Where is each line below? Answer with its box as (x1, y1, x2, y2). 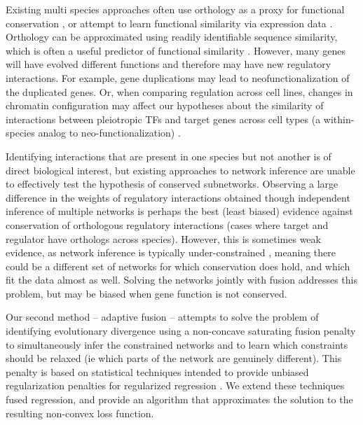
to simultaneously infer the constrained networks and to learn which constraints (6, 337, 348, 351)
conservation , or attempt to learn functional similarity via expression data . (6, 15, 333, 30)
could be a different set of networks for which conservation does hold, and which (6, 258, 350, 273)
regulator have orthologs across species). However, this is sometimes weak (6, 231, 321, 246)
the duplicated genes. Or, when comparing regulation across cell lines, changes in (6, 84, 353, 99)
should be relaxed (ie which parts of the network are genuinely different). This (6, 351, 342, 365)
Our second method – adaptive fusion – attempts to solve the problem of (6, 309, 319, 324)
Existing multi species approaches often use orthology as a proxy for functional (6, 2, 345, 16)
